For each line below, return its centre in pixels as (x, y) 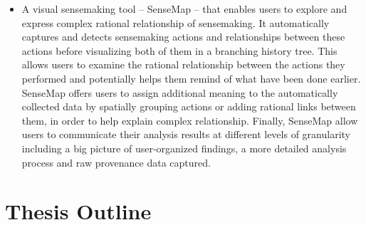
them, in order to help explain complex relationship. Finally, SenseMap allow (190, 120)
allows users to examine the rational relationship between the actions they (183, 64)
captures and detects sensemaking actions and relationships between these (183, 37)
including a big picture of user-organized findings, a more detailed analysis (184, 148)
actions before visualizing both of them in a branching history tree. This (179, 50)
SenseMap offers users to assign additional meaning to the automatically (180, 92)
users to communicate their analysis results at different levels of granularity (186, 134)
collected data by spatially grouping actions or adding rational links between (189, 106)
